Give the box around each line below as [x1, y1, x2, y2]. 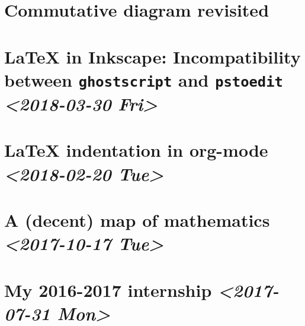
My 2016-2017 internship [4, 277, 212, 302]
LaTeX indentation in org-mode [4, 138, 268, 162]
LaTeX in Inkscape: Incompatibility [4, 44, 301, 68]
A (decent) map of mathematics [4, 208, 270, 232]
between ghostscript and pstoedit [4, 67, 283, 91]
